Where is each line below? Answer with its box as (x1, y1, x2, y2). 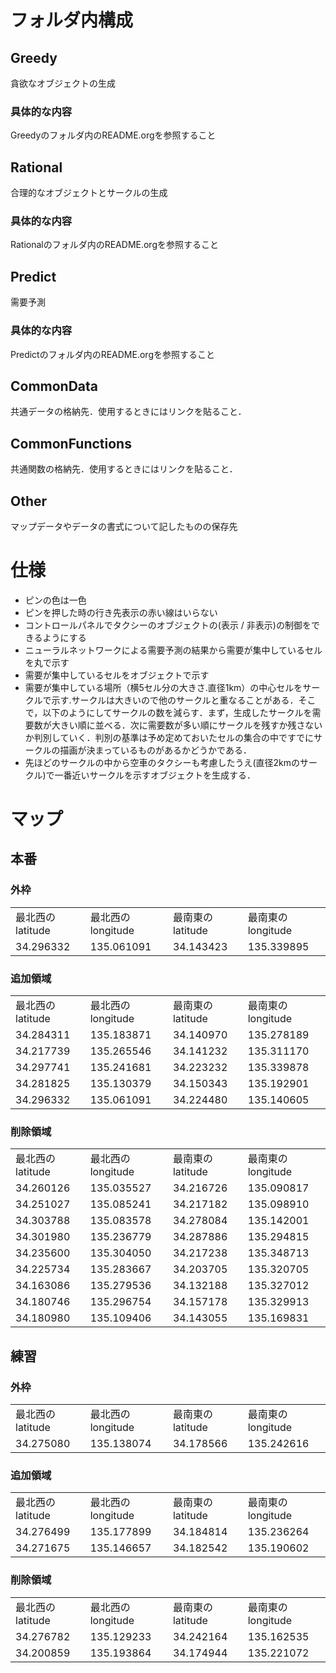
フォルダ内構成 (10, 9, 134, 32)
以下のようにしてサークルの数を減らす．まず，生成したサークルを (42, 706, 313, 718)
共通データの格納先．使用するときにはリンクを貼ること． (10, 406, 247, 418)
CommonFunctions (10, 435, 132, 452)
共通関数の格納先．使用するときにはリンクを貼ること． (10, 463, 238, 475)
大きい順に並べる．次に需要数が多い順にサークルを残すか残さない (51, 719, 323, 731)
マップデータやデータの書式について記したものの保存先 (10, 520, 238, 532)
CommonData (10, 377, 99, 395)
